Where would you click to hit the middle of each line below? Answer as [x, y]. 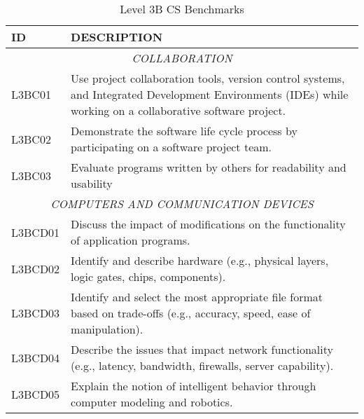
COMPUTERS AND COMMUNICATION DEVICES [182, 204]
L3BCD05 [36, 394]
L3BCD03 [36, 313]
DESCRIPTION [117, 37]
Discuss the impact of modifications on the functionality [208, 224]
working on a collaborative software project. [178, 110]
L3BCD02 [36, 268]
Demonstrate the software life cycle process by [184, 131]
